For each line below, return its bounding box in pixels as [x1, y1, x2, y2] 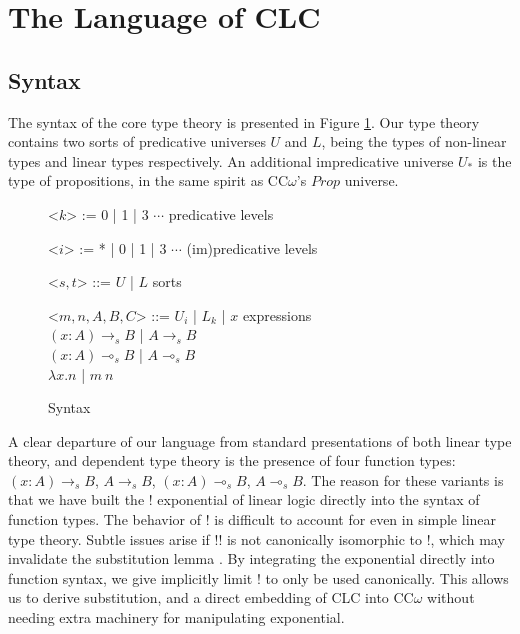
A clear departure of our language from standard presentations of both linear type [8, 430, 512, 451]
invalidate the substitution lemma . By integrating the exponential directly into [8, 548, 495, 569]
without [427, 587, 475, 608]
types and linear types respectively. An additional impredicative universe [8, 150, 454, 171]
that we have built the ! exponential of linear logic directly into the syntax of [8, 489, 480, 510]
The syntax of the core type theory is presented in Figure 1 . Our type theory [8, 111, 480, 132]
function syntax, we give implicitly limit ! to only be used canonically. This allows [8, 567, 509, 588]
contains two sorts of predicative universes [8, 131, 266, 152]
